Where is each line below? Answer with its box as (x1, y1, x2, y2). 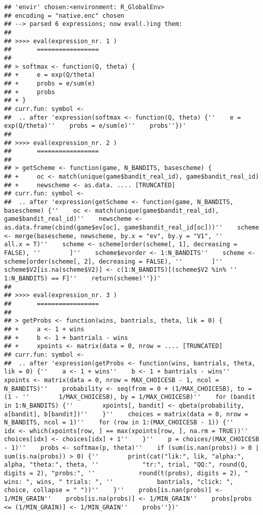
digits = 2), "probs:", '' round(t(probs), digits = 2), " (4, 470, 248, 477)
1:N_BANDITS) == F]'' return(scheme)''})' (4, 275, 161, 282)
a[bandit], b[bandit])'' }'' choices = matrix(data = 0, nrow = (4, 410, 248, 418)
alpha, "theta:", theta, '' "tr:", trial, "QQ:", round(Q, (4, 461, 248, 469)
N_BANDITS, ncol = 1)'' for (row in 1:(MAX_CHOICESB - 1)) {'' (4, 419, 234, 426)
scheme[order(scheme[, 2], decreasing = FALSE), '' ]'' (4, 257, 223, 265)
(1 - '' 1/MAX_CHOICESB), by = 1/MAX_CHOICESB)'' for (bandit (4, 393, 255, 401)
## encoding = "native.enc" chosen (4, 12, 125, 19)
